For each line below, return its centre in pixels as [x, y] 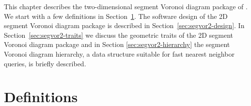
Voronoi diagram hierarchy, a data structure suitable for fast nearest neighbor [119, 53]
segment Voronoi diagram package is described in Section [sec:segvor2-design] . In [124, 25]
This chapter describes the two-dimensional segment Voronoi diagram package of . [126, 6]
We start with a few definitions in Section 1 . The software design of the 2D [116, 16]
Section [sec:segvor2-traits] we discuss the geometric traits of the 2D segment [118, 35]
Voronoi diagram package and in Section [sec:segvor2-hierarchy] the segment [117, 44]
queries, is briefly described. [45, 63]
